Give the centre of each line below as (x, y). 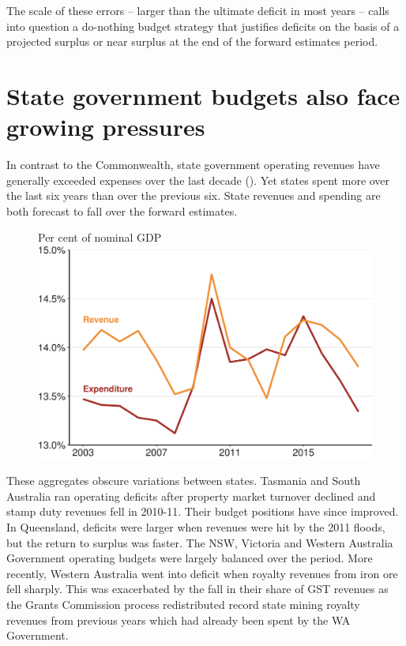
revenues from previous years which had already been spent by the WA (179, 620)
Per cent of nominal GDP (100, 237)
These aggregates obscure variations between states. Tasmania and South (184, 481)
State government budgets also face (203, 95)
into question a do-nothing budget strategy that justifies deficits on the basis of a (203, 26)
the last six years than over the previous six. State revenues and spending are (194, 195)
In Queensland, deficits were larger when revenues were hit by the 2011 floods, (196, 526)
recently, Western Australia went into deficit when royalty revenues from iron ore (202, 573)
